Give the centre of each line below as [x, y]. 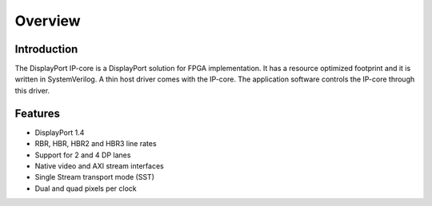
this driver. [32, 90]
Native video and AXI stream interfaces [99, 166]
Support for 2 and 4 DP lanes [83, 155]
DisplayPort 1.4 [60, 133]
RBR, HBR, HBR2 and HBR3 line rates [96, 144]
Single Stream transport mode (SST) [95, 177]
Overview [48, 21]
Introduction [46, 49]
